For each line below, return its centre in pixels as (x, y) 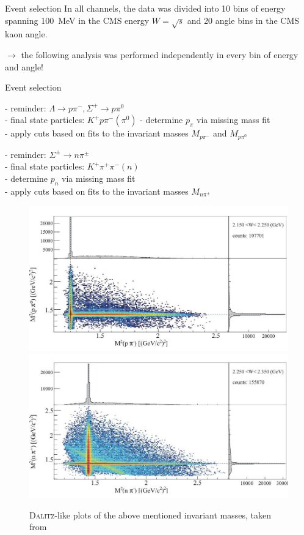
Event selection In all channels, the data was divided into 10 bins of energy (145, 8)
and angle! (24, 66)
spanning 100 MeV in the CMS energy (77, 20)
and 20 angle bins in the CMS (243, 20)
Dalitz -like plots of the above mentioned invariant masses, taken (150, 514)
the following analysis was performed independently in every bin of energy (160, 54)
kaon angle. (26, 34)
